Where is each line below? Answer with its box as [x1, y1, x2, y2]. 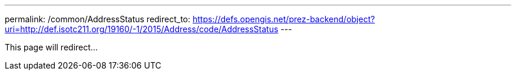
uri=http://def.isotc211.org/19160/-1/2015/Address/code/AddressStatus [5, 24, 279, 34]
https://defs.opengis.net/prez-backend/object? [193, 14, 375, 24]
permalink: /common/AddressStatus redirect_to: [5, 14, 191, 24]
